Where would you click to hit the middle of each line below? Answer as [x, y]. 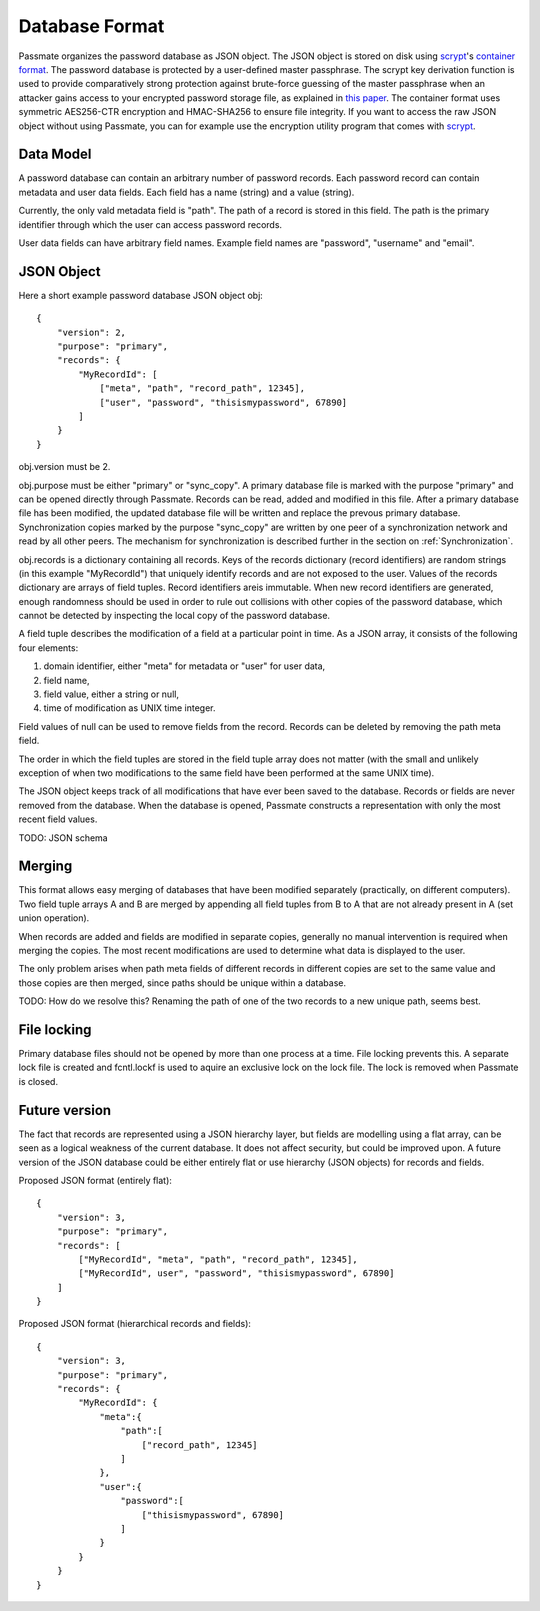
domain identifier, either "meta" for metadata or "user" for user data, [184, 666]
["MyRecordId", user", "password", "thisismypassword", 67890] [236, 1273]
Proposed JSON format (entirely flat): [95, 1180]
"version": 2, [91, 332]
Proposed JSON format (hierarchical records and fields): [135, 1324]
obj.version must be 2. [64, 467]
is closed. [38, 1081]
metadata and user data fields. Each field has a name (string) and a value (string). [186, 192]
